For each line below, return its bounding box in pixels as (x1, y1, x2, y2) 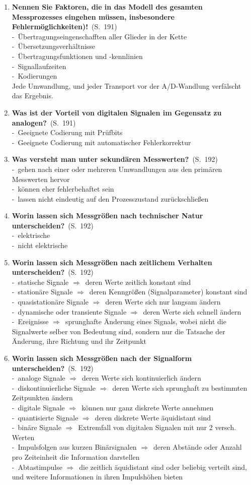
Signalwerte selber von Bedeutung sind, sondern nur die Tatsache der (12, 326, 225, 336)
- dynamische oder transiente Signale (12, 306, 127, 317)
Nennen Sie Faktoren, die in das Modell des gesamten (12, 2, 203, 12)
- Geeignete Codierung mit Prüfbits (12, 127, 123, 138)
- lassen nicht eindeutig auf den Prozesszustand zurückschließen (12, 193, 209, 204)
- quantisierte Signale (12, 412, 78, 422)
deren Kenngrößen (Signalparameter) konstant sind (89, 286, 247, 297)
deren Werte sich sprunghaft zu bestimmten (112, 382, 247, 393)
